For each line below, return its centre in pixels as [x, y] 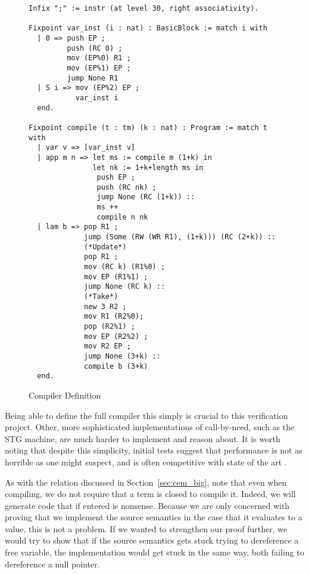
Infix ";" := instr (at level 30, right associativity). [144, 8]
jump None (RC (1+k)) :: [146, 197]
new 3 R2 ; [105, 306]
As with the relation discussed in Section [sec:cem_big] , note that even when [146, 482]
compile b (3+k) [116, 366]
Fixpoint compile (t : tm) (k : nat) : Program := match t [148, 127]
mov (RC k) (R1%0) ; [125, 267]
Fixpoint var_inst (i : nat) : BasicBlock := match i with [148, 28]
